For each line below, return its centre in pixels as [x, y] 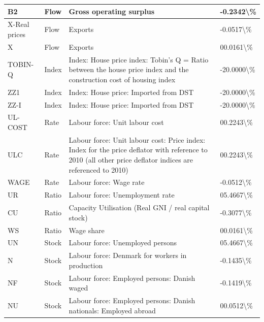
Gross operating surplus [112, 11]
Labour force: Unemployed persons [123, 243]
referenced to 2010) [98, 169]
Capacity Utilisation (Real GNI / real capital [139, 207]
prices [17, 34]
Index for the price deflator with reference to [138, 150]
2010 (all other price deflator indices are [131, 159]
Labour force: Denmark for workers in [128, 255]
